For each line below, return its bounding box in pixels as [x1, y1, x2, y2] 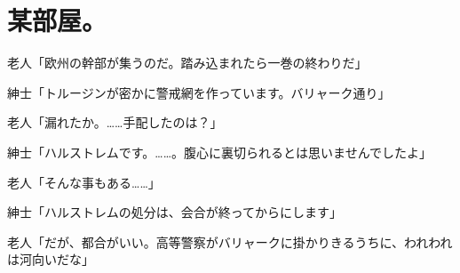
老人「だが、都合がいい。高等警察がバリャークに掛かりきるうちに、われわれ [7, 232, 453, 251]
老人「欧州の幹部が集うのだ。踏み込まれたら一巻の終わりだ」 [7, 53, 368, 72]
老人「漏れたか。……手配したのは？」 [7, 113, 223, 132]
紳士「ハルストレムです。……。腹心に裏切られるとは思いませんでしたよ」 [7, 142, 432, 161]
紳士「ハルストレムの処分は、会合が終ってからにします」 [7, 203, 343, 221]
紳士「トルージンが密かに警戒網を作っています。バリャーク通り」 [7, 83, 391, 101]
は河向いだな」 [7, 250, 94, 269]
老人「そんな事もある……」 [7, 173, 161, 191]
